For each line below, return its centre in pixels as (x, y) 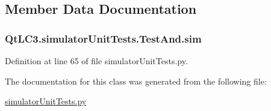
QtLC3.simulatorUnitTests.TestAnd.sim (103, 38)
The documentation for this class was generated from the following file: (136, 81)
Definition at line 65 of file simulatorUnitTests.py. (96, 61)
